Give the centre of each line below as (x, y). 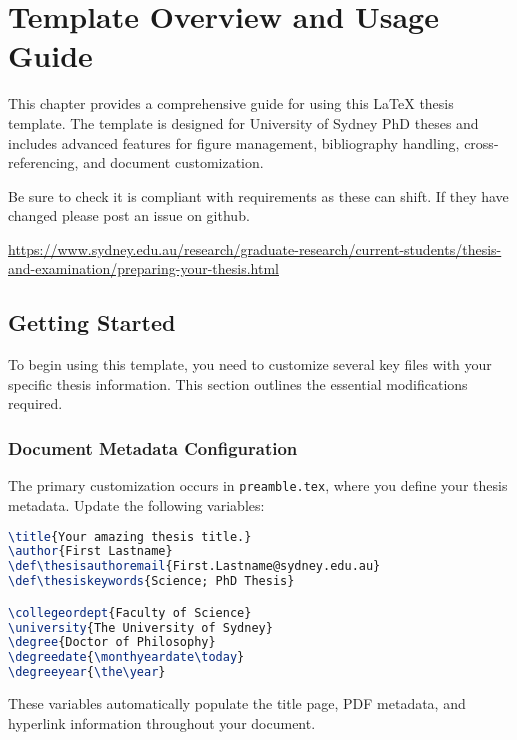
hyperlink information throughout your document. (162, 722)
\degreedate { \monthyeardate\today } (126, 657)
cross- (481, 142)
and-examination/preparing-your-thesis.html (143, 268)
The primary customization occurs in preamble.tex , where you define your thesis (258, 485)
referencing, (43, 162)
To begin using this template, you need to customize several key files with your (250, 364)
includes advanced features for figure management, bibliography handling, (234, 142)
